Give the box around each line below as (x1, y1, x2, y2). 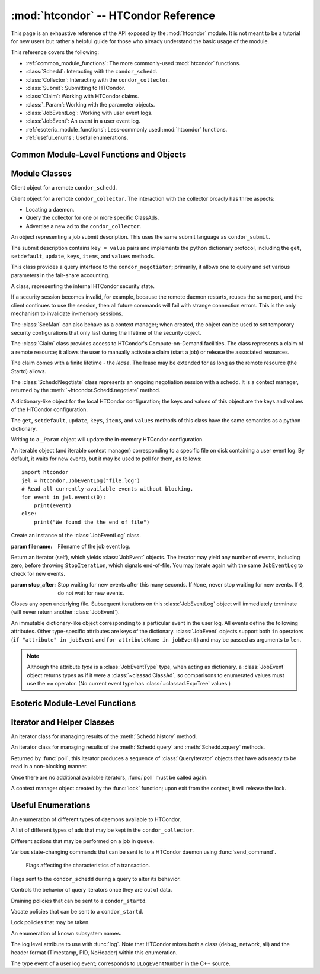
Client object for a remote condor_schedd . (11, 184, 117, 191)
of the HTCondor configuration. (11, 406, 88, 413)
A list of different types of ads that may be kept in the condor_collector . (11, 826, 194, 834)
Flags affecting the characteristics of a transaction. (25, 862, 151, 869)
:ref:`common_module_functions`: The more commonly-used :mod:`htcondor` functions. (25, 59, 241, 66)
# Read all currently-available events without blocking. (21, 486, 194, 492)
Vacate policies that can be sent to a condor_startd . (11, 908, 143, 915)
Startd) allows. (11, 367, 47, 374)
